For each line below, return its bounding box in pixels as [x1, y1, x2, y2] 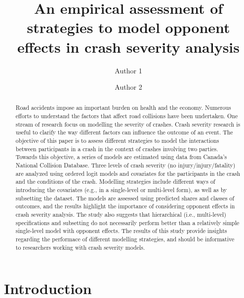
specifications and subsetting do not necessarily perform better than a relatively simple [15, 218, 240, 227]
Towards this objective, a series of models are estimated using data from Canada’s [15, 153, 227, 161]
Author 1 [115, 65, 142, 75]
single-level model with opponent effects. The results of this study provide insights [15, 227, 227, 235]
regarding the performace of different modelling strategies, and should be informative [15, 234, 235, 243]
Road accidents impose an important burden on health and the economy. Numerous [15, 103, 231, 112]
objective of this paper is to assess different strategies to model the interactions [15, 136, 219, 145]
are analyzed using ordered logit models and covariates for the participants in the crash [15, 169, 241, 177]
